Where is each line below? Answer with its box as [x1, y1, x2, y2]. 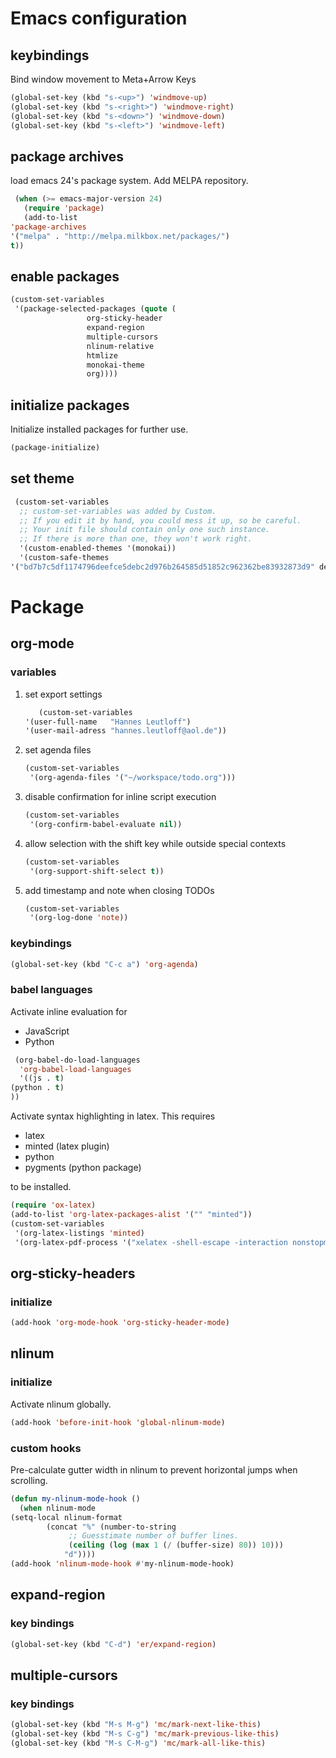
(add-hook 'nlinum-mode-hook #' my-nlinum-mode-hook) [10, 1559, 235, 1569]
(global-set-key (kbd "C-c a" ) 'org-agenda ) [10, 959, 199, 969]
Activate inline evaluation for [10, 1005, 128, 1017]
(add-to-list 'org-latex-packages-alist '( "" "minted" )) [10, 1209, 253, 1219]
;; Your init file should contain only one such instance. [19, 525, 271, 535]
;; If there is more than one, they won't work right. [19, 534, 253, 544]
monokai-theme [86, 360, 145, 370]
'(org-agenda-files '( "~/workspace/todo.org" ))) [29, 773, 237, 783]
